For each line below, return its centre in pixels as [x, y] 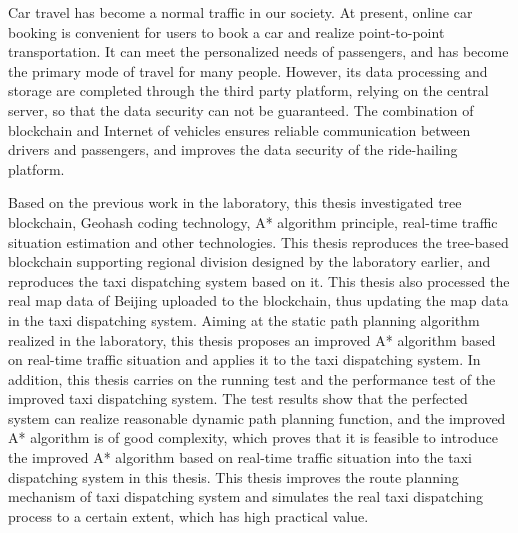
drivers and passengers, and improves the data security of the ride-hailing [233, 149]
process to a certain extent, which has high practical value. [188, 515]
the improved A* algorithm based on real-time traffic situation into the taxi [240, 457]
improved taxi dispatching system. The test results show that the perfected [238, 398]
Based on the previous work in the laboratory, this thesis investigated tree [235, 202]
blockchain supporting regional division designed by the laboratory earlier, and [249, 261]
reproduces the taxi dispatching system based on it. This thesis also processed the [259, 280]
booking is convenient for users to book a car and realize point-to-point [226, 31]
